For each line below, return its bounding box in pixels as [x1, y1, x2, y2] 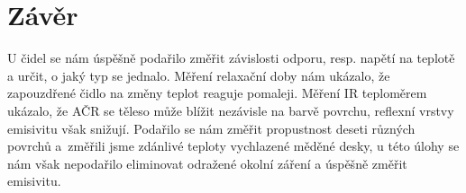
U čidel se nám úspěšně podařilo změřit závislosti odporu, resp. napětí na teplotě [7, 48, 455, 67]
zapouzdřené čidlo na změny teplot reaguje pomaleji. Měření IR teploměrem [7, 83, 427, 102]
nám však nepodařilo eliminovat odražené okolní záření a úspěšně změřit [7, 154, 407, 172]
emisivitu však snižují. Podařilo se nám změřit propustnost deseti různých [7, 118, 416, 137]
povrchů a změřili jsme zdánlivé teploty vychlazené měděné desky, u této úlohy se [7, 136, 460, 155]
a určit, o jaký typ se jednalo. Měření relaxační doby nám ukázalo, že [7, 66, 390, 84]
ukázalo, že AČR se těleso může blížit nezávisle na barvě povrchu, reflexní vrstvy [7, 101, 454, 119]
